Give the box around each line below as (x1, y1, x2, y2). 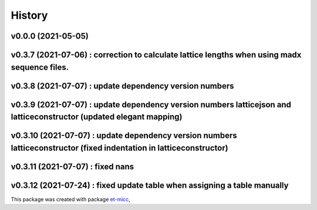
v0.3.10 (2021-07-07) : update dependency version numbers (11, 131, 237, 141)
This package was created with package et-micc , (11, 195, 130, 202)
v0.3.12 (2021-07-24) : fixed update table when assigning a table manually (11, 180, 289, 190)
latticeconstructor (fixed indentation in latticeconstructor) (11, 143, 228, 153)
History (11, 9, 48, 22)
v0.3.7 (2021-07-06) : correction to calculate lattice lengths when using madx (11, 50, 302, 60)
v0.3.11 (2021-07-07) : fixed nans (11, 161, 134, 171)
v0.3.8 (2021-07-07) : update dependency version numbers (11, 81, 234, 91)
